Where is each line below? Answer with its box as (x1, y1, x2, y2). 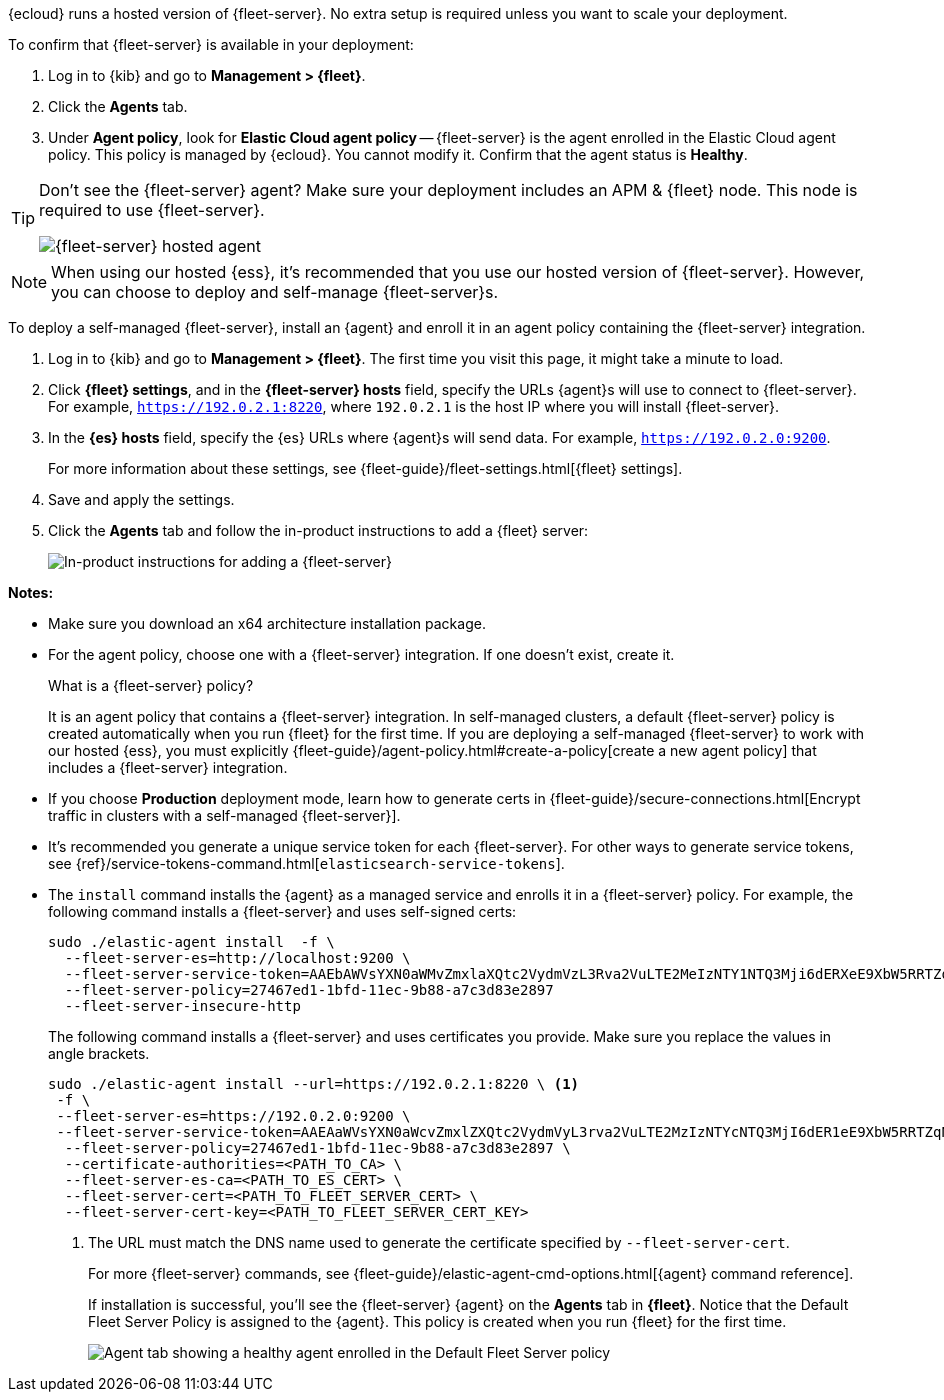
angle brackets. (48, 1045, 150, 1062)
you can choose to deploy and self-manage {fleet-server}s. (51, 282, 499, 302)
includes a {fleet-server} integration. (48, 759, 288, 776)
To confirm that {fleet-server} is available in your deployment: (8, 36, 414, 53)
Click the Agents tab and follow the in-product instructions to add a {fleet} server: (48, 522, 589, 539)
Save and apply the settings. (48, 491, 235, 508)
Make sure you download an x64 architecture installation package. (48, 615, 486, 632)
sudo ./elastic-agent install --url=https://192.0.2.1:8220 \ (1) (48, 1076, 580, 1092)
